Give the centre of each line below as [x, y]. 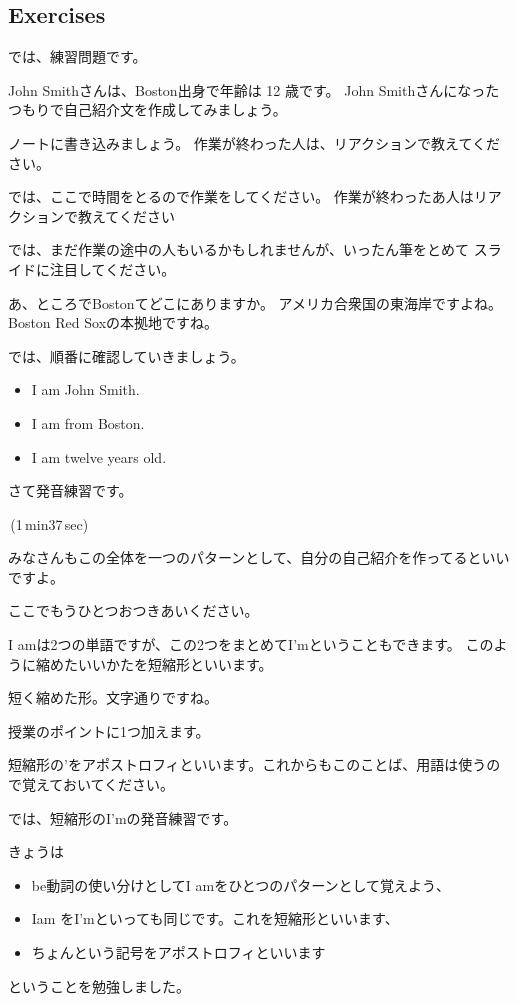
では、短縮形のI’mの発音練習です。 [123, 817]
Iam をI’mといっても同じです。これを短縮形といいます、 [215, 918]
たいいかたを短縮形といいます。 [168, 663]
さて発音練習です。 [70, 490]
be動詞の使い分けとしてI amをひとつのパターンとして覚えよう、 [241, 884]
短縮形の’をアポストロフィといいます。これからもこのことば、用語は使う [247, 764]
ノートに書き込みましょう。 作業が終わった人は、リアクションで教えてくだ [254, 142]
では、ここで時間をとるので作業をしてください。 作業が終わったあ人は [241, 196]
